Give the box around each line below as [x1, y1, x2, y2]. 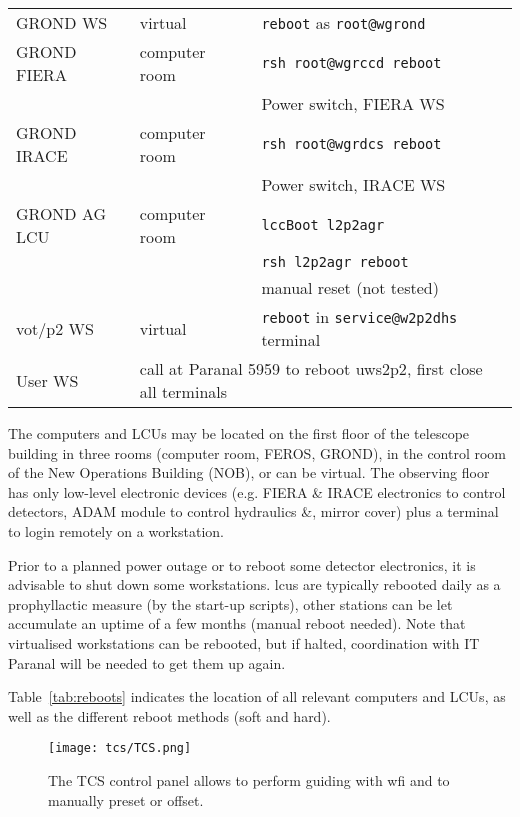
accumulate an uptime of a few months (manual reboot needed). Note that [8, 613, 466, 634]
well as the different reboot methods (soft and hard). [8, 705, 331, 726]
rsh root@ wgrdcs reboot [261, 136, 442, 152]
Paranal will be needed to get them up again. [8, 652, 286, 673]
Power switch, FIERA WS [261, 92, 445, 115]
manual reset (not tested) [261, 276, 439, 299]
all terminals [139, 380, 228, 403]
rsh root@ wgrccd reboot [261, 55, 442, 71]
